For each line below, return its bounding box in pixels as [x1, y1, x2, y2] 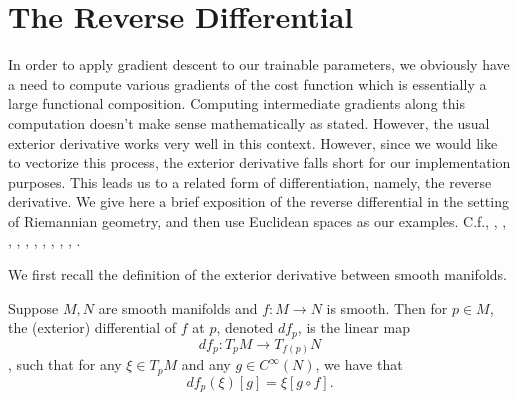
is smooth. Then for [326, 297, 448, 318]
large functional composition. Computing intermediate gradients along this [8, 93, 465, 114]
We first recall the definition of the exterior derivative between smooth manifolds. [8, 264, 507, 285]
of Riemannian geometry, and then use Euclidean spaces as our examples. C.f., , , [8, 210, 507, 231]
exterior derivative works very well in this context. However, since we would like [8, 132, 498, 153]
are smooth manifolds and [98, 297, 258, 318]
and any [181, 354, 231, 375]
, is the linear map [297, 317, 410, 338]
